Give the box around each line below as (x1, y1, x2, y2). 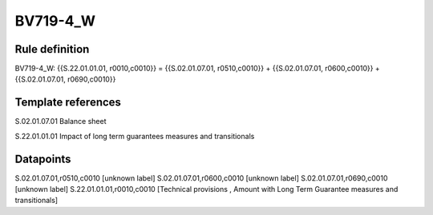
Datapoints (14, 152, 71, 165)
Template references (14, 96, 122, 109)
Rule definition (14, 42, 90, 56)
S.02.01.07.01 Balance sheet (14, 117, 107, 126)
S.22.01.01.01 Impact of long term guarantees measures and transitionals (14, 131, 255, 141)
